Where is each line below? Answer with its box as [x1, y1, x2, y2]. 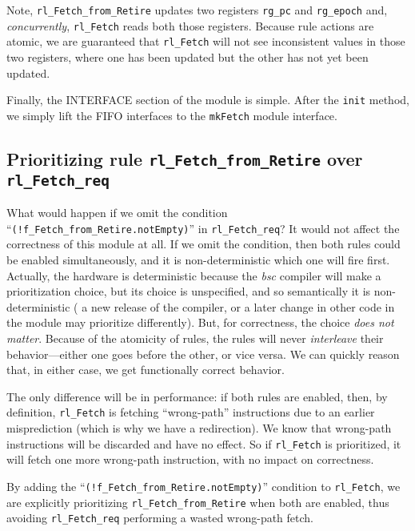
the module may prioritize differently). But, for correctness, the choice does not [6, 314, 394, 331]
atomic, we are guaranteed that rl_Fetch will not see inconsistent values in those [6, 33, 405, 50]
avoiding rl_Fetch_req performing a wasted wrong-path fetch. [6, 509, 314, 526]
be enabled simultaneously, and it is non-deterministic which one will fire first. [6, 251, 390, 268]
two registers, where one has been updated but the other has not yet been [6, 48, 369, 65]
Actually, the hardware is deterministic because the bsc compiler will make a [6, 267, 381, 284]
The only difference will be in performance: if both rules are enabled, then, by [6, 388, 388, 404]
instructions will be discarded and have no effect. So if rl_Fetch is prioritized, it [6, 435, 401, 452]
